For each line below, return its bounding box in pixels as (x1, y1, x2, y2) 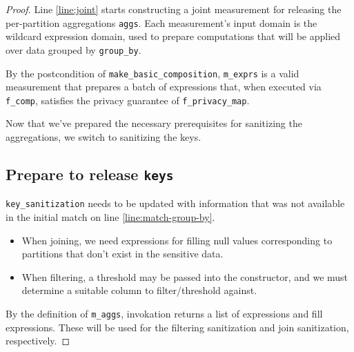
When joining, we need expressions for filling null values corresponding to (21, 233, 333, 247)
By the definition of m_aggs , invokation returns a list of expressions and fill (6, 306, 323, 320)
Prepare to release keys (6, 163, 174, 184)
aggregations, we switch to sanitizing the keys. (6, 130, 201, 144)
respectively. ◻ (6, 333, 70, 348)
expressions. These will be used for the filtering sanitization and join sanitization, (6, 320, 349, 334)
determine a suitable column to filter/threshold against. (21, 283, 257, 297)
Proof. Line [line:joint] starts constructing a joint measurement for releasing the (6, 2, 342, 16)
